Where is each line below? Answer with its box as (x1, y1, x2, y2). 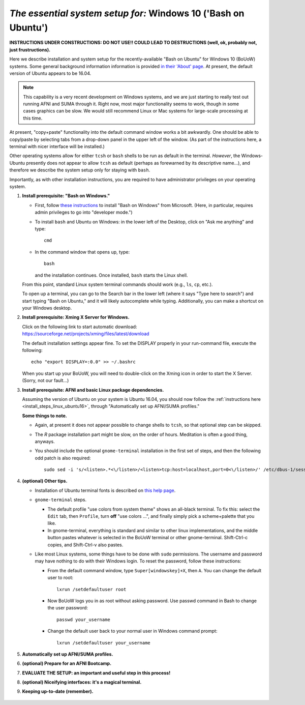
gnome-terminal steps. (35, 496, 86, 503)
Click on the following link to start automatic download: (22, 324, 137, 330)
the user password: (47, 605, 88, 611)
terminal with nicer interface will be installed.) (9, 143, 105, 150)
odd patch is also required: (35, 455, 91, 461)
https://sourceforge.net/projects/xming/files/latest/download (22, 331, 149, 337)
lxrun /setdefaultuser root (56, 586, 127, 592)
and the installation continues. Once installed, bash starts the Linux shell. (35, 272, 188, 278)
